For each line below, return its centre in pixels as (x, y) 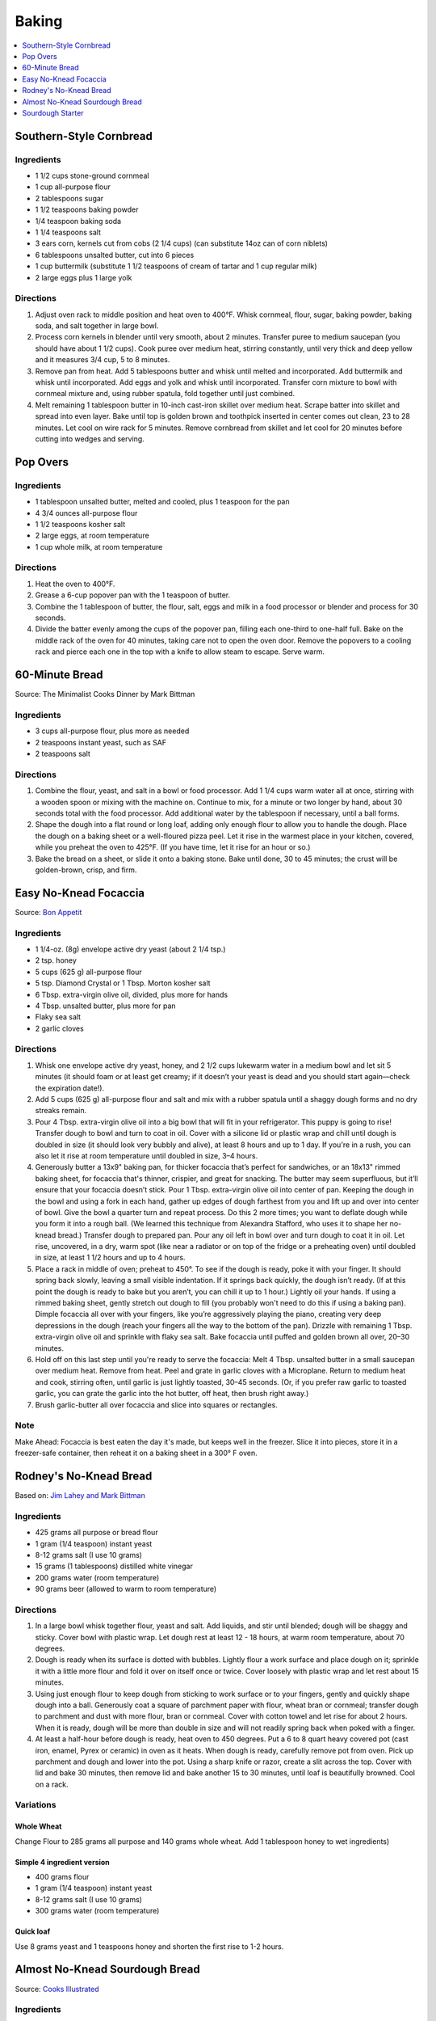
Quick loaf (33, 1931)
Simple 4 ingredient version (63, 1862)
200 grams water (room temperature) (97, 1577)
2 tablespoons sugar (69, 198)
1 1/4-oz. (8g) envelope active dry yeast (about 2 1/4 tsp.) (130, 949)
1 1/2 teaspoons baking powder (87, 209)
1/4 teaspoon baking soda (78, 221)
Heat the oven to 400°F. (75, 584)
